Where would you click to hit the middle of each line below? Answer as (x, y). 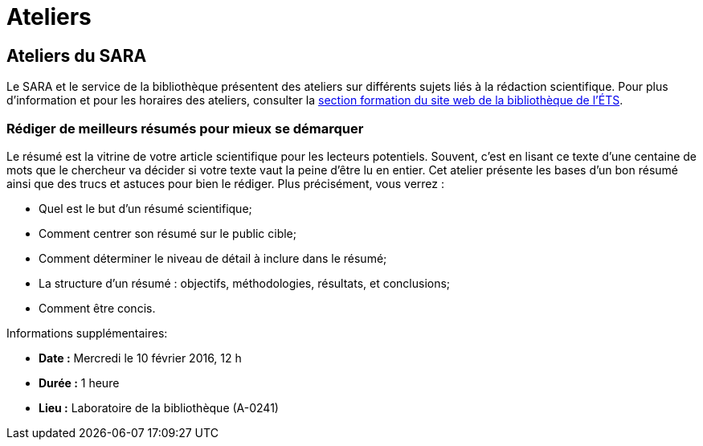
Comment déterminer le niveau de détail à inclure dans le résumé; (213, 258)
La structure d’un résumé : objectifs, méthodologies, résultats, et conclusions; (245, 283)
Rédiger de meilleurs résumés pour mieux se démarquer (185, 128)
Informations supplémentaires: (87, 333)
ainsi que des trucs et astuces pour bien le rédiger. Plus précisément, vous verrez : (225, 183)
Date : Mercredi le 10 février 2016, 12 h (140, 358)
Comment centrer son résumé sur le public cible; (168, 233)
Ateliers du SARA (77, 55)
